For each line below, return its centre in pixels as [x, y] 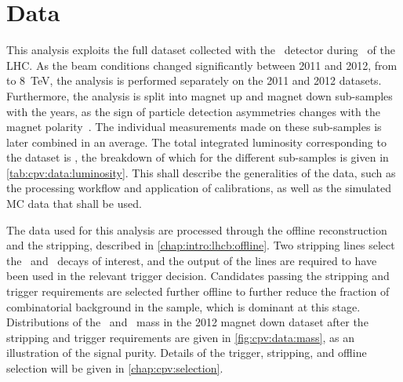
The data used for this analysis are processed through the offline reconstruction [197, 229]
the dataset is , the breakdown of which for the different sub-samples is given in [198, 157]
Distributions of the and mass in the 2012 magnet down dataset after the [187, 322]
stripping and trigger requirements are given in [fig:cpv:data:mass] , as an [180, 337]
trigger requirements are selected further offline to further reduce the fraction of [198, 291]
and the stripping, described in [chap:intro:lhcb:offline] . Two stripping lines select [201, 245]
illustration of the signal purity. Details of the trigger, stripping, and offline [187, 353]
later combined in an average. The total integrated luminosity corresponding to [196, 142]
